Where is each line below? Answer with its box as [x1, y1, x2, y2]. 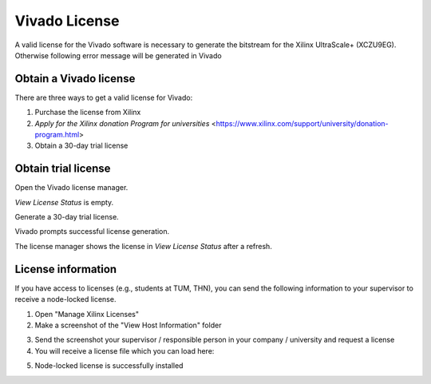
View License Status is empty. [14, 197, 114, 207]
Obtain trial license [14, 162, 111, 176]
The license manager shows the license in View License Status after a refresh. [14, 241, 273, 251]
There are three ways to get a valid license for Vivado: [14, 93, 193, 102]
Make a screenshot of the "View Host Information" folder [34, 320, 222, 330]
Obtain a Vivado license [14, 72, 136, 85]
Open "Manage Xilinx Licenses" [34, 309, 140, 319]
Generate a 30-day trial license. [14, 212, 119, 222]
